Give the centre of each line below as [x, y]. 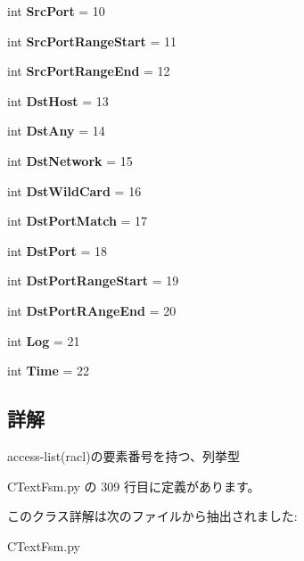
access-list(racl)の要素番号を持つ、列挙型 [124, 455]
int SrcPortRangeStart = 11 [92, 41]
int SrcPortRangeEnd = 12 [89, 71]
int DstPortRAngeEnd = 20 [92, 310]
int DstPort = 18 [58, 250]
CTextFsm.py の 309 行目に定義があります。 [134, 486]
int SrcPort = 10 [56, 11]
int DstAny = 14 [56, 131]
